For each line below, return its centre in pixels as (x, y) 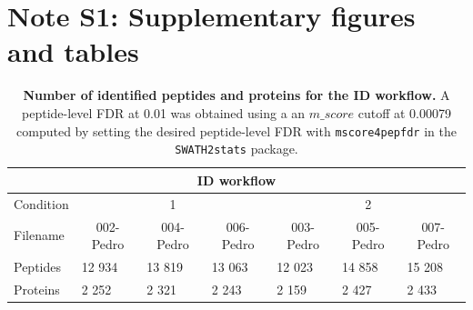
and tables (73, 51)
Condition (41, 203)
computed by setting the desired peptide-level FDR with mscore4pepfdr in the (236, 130)
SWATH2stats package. (236, 149)
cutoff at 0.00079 (404, 112)
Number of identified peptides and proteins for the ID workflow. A (236, 95)
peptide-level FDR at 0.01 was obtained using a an (164, 112)
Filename (39, 235)
